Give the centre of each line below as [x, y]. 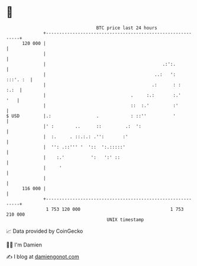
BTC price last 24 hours [127, 28]
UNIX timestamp [125, 219]
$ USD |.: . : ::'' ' [91, 116]
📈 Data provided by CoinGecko [45, 231]
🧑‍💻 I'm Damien [24, 245]
